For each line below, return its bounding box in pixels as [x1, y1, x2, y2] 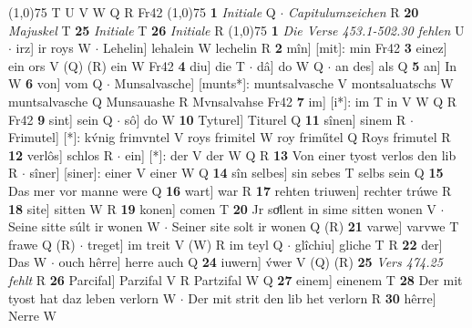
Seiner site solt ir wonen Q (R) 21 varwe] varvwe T [171, 217, 459, 236]
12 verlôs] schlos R [8, 145, 113, 164]
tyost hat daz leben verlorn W [8, 288, 177, 307]
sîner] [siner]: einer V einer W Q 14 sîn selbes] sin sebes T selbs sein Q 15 [29, 163, 444, 182]
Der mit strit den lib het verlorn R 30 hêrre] [188, 288, 436, 307]
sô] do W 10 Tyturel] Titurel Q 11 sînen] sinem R [124, 109, 406, 128]
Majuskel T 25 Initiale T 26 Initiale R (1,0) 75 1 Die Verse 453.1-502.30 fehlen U [8, 20, 465, 39]
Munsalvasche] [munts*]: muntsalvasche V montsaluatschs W [114, 74, 454, 93]
